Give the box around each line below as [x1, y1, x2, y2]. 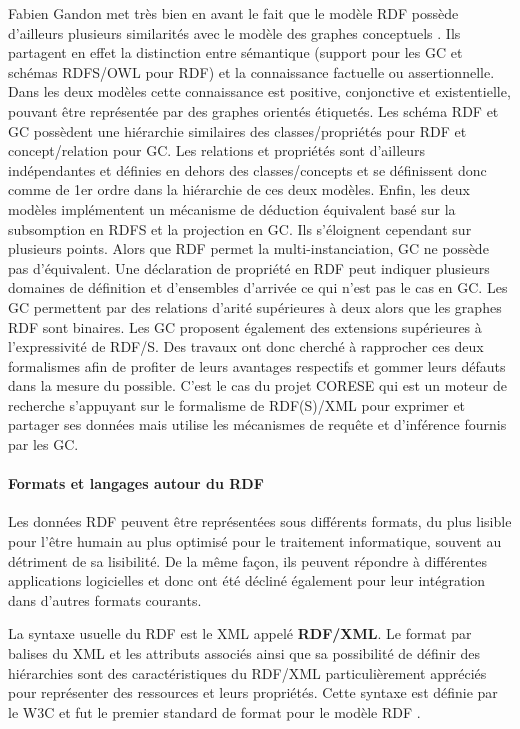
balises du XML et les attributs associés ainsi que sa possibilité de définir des [8, 643, 481, 664]
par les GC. [8, 434, 79, 455]
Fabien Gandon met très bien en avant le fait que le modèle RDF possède [8, 3, 459, 23]
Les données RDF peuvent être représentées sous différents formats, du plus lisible [8, 511, 512, 532]
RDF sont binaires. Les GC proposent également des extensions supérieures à [8, 316, 482, 337]
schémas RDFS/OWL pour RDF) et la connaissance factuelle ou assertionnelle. [8, 61, 495, 82]
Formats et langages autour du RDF [8, 473, 264, 494]
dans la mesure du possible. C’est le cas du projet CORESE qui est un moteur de [8, 375, 508, 396]
